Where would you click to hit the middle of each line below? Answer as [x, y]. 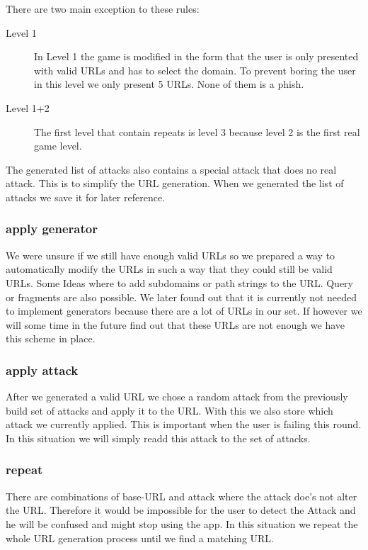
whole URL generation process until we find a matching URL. [140, 538]
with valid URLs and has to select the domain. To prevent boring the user [195, 70]
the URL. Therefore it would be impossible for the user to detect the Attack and [181, 510]
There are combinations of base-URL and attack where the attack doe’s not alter [182, 496]
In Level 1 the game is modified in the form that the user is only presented [196, 56]
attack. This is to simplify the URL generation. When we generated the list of [175, 183]
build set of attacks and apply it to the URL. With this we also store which [169, 410]
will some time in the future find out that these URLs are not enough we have [175, 324]
